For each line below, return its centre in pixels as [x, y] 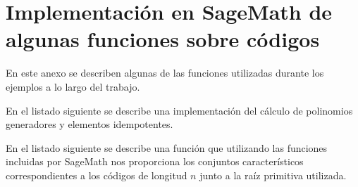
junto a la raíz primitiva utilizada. [273, 175]
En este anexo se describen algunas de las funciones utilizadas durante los [165, 73]
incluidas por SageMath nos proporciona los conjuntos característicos [155, 161]
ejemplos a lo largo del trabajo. [73, 86]
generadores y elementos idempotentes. [89, 124]
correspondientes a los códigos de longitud [97, 175]
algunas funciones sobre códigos [163, 39]
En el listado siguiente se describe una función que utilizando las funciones [167, 147]
